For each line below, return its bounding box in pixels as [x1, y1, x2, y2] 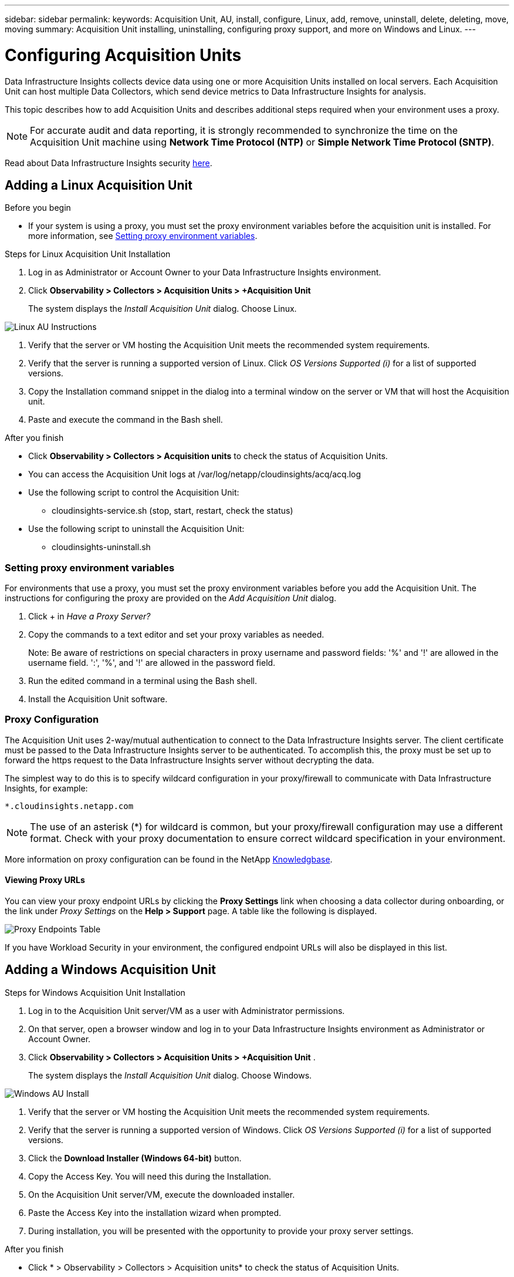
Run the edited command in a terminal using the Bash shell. [28, 676, 257, 686]
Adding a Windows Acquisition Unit [5, 962, 216, 978]
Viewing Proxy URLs [5, 875, 85, 885]
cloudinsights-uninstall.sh [52, 542, 151, 552]
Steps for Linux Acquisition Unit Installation [5, 249, 171, 260]
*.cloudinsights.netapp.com [5, 801, 134, 811]
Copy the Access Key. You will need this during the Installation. [28, 1171, 272, 1181]
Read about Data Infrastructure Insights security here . [5, 157, 212, 168]
